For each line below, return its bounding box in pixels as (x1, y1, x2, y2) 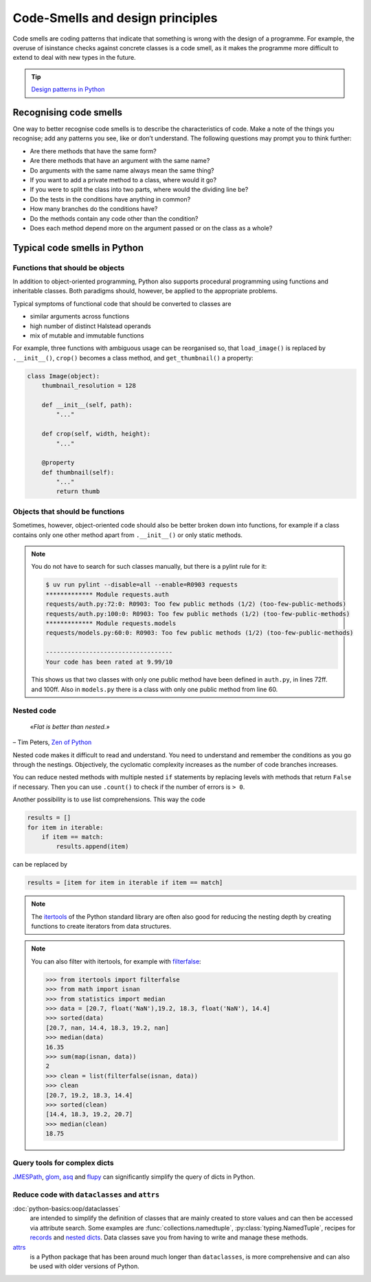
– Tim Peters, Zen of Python (12, 738, 92, 746)
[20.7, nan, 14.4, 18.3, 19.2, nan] (45, 1023, 170, 1032)
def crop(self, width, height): (41, 430, 151, 438)
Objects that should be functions (12, 506, 125, 516)
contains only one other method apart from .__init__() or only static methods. (12, 530, 243, 539)
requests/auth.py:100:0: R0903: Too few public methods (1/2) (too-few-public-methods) (45, 609, 350, 618)
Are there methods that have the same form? (30, 146, 157, 155)
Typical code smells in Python (12, 241, 144, 254)
